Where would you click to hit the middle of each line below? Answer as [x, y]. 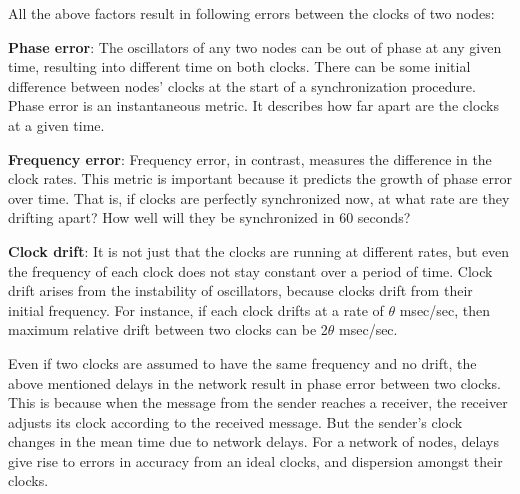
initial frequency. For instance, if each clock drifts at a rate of [196, 309]
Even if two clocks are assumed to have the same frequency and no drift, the [242, 362]
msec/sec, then [445, 309]
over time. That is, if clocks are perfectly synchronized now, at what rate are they [259, 197]
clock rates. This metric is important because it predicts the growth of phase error [260, 178]
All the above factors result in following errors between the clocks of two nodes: [251, 13]
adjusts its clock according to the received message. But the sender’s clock [235, 421]
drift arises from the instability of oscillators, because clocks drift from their [240, 290]
